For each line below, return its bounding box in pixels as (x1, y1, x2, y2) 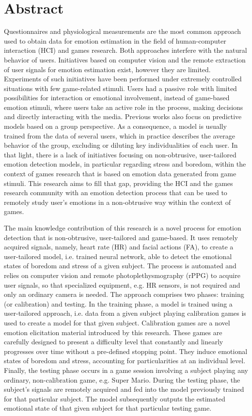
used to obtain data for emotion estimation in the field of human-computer (4, 35, 226, 46)
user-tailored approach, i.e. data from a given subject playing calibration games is (4, 308, 246, 318)
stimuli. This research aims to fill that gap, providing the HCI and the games (4, 178, 233, 188)
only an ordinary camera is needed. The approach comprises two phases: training (4, 289, 244, 299)
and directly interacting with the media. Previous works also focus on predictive (4, 111, 242, 122)
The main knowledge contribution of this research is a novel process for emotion (4, 223, 241, 232)
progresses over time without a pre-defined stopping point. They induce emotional (4, 346, 248, 356)
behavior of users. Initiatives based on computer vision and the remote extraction (4, 54, 246, 64)
